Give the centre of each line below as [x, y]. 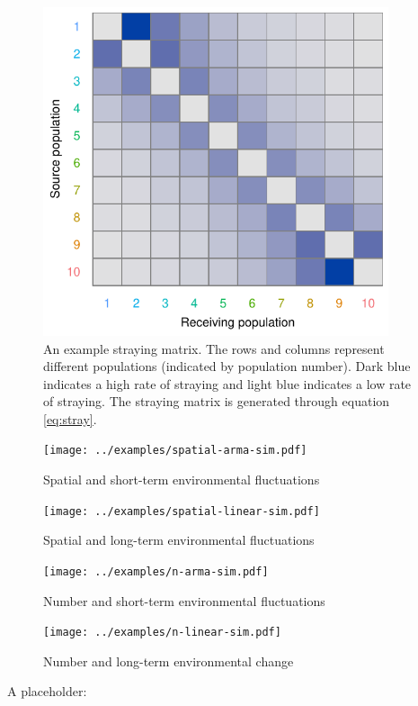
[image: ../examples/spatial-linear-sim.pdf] [182, 511]
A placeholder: [47, 691]
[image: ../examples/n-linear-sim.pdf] [162, 633]
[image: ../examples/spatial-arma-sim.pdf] [175, 451]
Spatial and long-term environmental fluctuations [179, 540]
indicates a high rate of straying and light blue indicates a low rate [227, 383]
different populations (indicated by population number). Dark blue [227, 366]
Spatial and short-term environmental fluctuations [182, 480]
